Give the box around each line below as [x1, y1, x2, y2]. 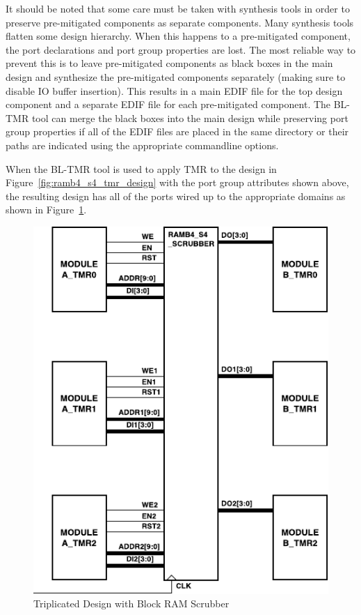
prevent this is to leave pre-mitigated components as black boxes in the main [6, 56, 333, 70]
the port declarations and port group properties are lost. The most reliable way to [6, 42, 356, 56]
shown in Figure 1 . [6, 202, 87, 217]
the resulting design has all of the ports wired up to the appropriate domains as [6, 188, 346, 203]
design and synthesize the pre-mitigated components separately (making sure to [6, 69, 346, 84]
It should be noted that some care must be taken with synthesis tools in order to [6, 1, 350, 15]
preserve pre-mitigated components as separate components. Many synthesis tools [6, 15, 354, 29]
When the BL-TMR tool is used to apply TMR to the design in [6, 161, 277, 176]
